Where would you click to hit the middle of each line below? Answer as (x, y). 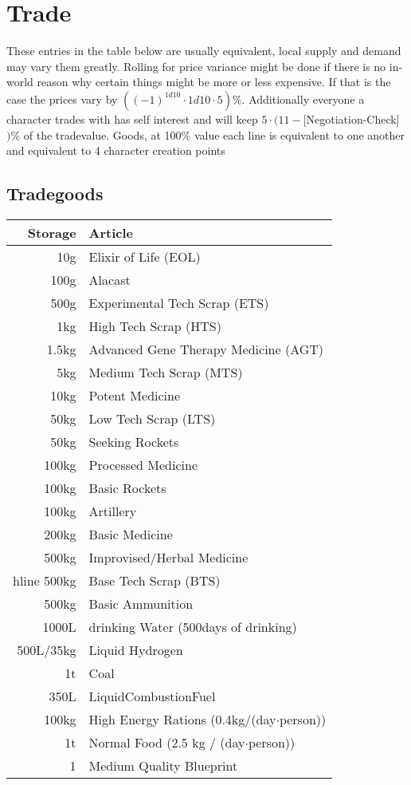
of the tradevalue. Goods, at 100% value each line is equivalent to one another (214, 134)
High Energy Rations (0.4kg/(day (182, 719)
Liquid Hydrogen (136, 649)
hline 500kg (45, 580)
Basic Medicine (131, 534)
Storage (52, 232)
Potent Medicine (135, 395)
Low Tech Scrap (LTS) (152, 418)
